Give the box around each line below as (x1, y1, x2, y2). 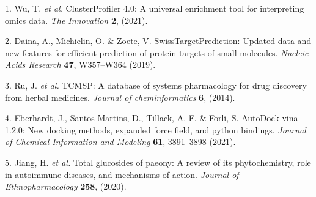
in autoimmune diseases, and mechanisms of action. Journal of (5, 168, 239, 180)
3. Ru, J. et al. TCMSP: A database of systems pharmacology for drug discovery (5, 78, 307, 91)
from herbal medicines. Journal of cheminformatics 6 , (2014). (5, 91, 235, 103)
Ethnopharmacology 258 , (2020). (5, 180, 127, 193)
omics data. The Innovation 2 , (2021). (5, 13, 148, 26)
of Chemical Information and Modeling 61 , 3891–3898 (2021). (5, 135, 236, 148)
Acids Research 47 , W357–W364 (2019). (5, 58, 156, 71)
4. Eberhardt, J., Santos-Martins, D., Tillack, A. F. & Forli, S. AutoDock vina (5, 111, 298, 124)
